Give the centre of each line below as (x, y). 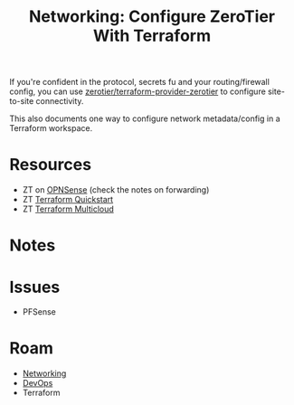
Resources (51, 165)
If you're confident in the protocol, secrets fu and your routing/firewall (139, 82)
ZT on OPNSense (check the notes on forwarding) (116, 190)
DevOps (38, 383)
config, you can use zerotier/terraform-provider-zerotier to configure (138, 91)
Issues (35, 287)
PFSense (39, 312)
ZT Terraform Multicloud (68, 209)
